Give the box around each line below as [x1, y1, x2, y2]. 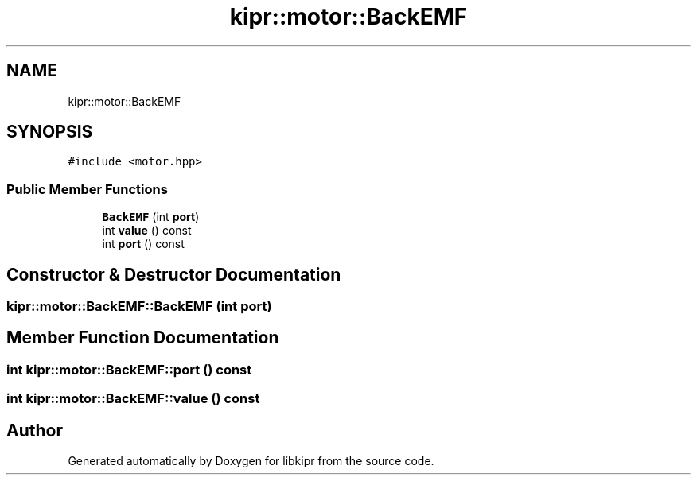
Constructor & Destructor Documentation [6, 264, 341, 285]
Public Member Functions [6, 180, 168, 197]
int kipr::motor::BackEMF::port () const [6, 361, 252, 378]
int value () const [102, 223, 192, 238]
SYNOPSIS [6, 122, 93, 142]
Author [6, 420, 63, 440]
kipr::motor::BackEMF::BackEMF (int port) [6, 298, 272, 315]
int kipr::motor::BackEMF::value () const [6, 390, 260, 407]
